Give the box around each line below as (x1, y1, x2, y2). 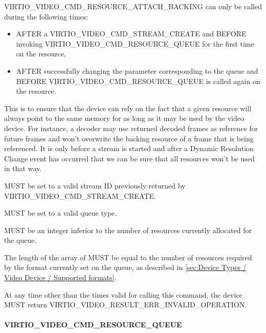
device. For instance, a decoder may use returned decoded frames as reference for (4, 122, 258, 133)
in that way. (4, 163, 42, 174)
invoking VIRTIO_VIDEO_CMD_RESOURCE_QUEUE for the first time (16, 38, 254, 49)
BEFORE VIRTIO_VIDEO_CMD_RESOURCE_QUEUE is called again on (16, 75, 260, 86)
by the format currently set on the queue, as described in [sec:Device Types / (4, 262, 247, 273)
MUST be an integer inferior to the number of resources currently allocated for (4, 224, 252, 235)
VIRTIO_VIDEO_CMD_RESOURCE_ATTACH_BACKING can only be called (4, 1, 262, 11)
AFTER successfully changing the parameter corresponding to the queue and (16, 65, 258, 76)
